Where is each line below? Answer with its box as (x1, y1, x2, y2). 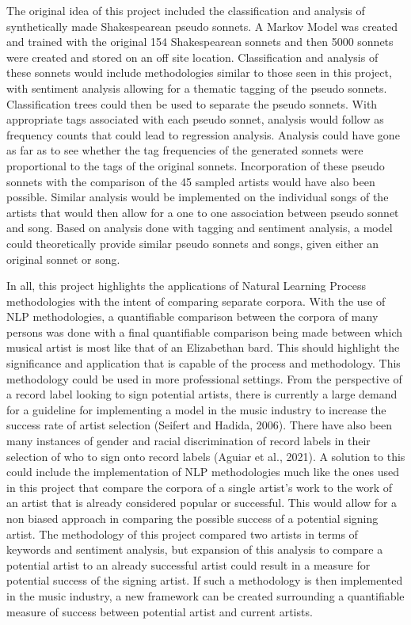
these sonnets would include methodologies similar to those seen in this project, (6, 64, 392, 81)
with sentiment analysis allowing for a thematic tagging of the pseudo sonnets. (6, 79, 387, 96)
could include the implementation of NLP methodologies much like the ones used (6, 463, 400, 480)
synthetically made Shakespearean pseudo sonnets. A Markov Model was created (6, 17, 398, 34)
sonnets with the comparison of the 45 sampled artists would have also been (6, 173, 375, 189)
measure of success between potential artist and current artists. (6, 603, 313, 619)
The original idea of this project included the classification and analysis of (6, 2, 365, 18)
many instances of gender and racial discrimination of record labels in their (6, 433, 371, 449)
